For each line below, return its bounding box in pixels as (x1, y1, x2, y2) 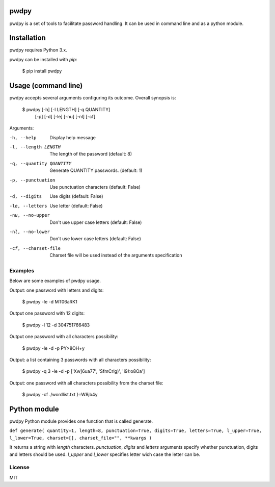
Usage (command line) (9, 82, 83, 90)
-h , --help (9, 135, 37, 140)
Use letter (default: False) (49, 202, 103, 209)
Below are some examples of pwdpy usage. (9, 278, 101, 284)
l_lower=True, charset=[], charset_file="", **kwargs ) (9, 435, 152, 441)
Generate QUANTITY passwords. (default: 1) (49, 167, 143, 173)
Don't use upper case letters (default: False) (49, 219, 142, 225)
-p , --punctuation (9, 177, 56, 183)
